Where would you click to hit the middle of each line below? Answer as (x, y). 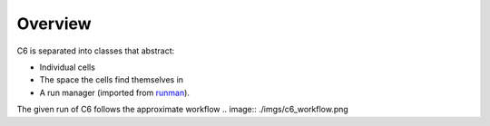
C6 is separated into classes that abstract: (96, 51)
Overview (54, 24)
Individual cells (67, 67)
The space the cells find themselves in (112, 80)
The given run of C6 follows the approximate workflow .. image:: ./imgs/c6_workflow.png (182, 110)
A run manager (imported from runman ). (115, 92)
